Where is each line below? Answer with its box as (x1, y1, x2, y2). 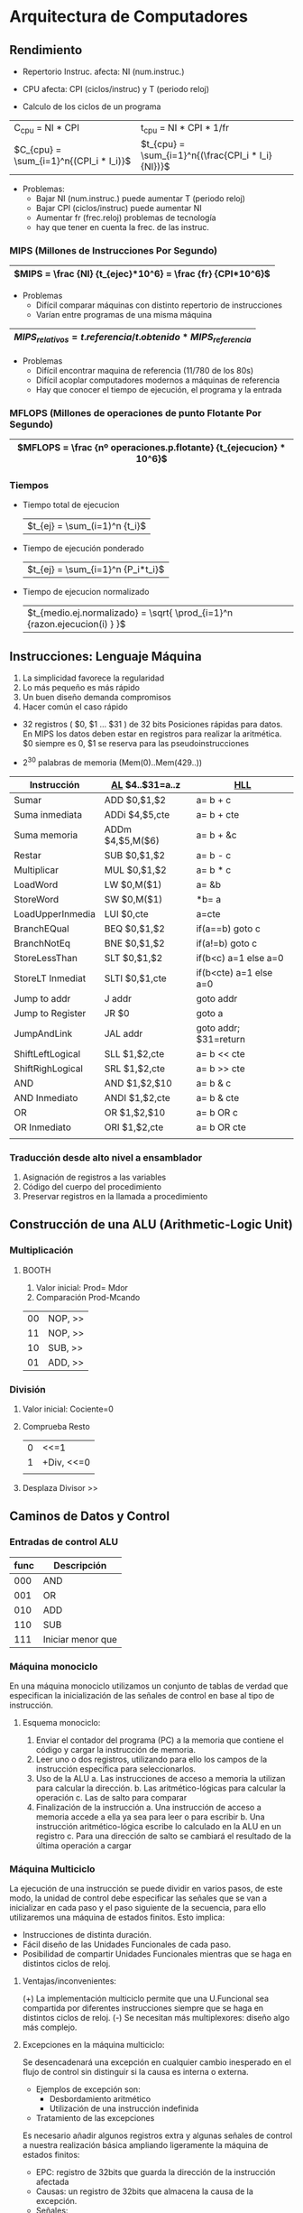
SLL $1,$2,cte (104, 1047, 165, 1060)
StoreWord (14, 893, 60, 905)
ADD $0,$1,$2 (104, 793, 167, 806)
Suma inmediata (14, 808, 83, 820)
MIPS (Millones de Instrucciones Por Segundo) (9, 245, 218, 257)
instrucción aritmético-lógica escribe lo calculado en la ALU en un (35, 1821, 281, 1831)
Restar (14, 848, 42, 861)
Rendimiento (9, 42, 83, 58)
